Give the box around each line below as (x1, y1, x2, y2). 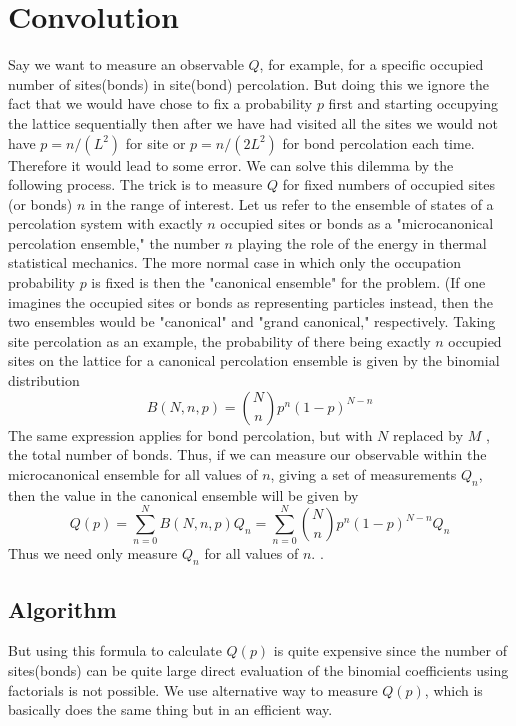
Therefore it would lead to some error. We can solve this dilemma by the (8, 154, 454, 175)
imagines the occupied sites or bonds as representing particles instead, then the (8, 291, 493, 312)
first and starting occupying (328, 93, 499, 114)
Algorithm (8, 593, 117, 624)
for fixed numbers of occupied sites (282, 174, 496, 195)
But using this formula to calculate (8, 640, 222, 661)
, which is (424, 679, 483, 700)
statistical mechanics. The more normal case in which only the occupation (8, 252, 462, 273)
